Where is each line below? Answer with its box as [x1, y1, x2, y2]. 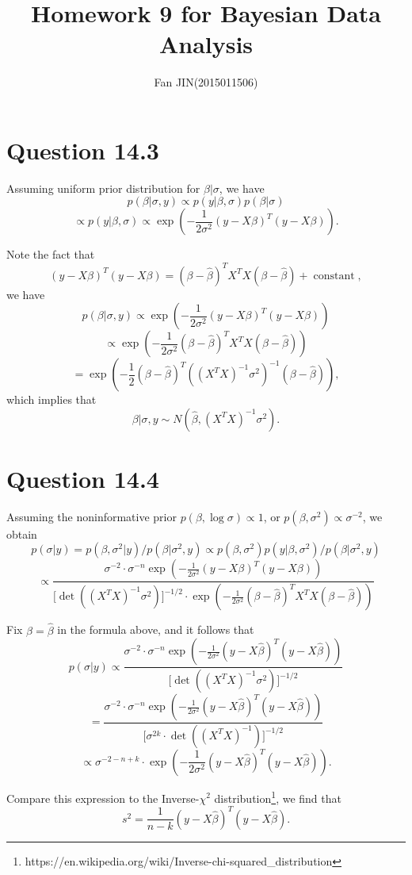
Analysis [158, 28, 254, 60]
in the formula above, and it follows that [57, 621, 254, 638]
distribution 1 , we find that [214, 787, 341, 806]
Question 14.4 [6, 462, 159, 494]
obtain [6, 525, 37, 542]
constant [313, 270, 355, 282]
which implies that [6, 391, 97, 408]
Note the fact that [6, 246, 95, 263]
